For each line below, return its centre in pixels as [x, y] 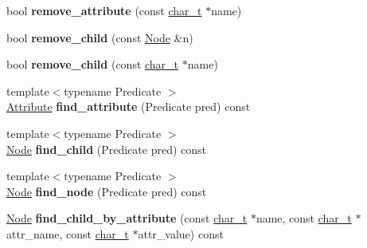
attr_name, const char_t [68, 233]
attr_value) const [181, 233]
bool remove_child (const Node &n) [100, 37]
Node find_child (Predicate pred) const [107, 149]
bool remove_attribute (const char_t [104, 10]
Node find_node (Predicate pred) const [107, 191]
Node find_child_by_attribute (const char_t [127, 218]
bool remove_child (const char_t [93, 64]
